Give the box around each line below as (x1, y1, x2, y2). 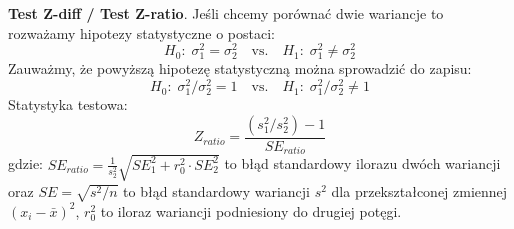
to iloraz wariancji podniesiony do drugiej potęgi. (100, 200, 402, 221)
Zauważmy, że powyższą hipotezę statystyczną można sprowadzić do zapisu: (8, 58, 472, 79)
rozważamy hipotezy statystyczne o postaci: (8, 22, 276, 43)
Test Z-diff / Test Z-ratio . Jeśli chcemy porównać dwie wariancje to (8, 3, 444, 23)
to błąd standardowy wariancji (123, 180, 310, 201)
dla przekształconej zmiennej (331, 180, 508, 201)
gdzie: (8, 153, 43, 174)
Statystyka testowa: (8, 94, 128, 115)
